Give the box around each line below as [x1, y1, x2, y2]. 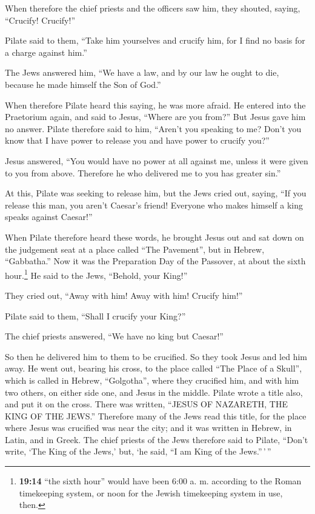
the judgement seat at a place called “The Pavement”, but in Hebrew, [5, 242, 265, 255]
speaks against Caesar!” [5, 210, 93, 223]
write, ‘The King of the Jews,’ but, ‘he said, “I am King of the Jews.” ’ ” [5, 445, 271, 458]
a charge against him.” [5, 45, 87, 58]
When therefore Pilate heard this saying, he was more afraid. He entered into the [5, 98, 306, 111]
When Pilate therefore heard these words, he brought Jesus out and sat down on [5, 230, 304, 243]
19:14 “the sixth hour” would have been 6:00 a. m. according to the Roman [19, 475, 302, 487]
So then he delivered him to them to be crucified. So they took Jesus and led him [5, 350, 307, 362]
